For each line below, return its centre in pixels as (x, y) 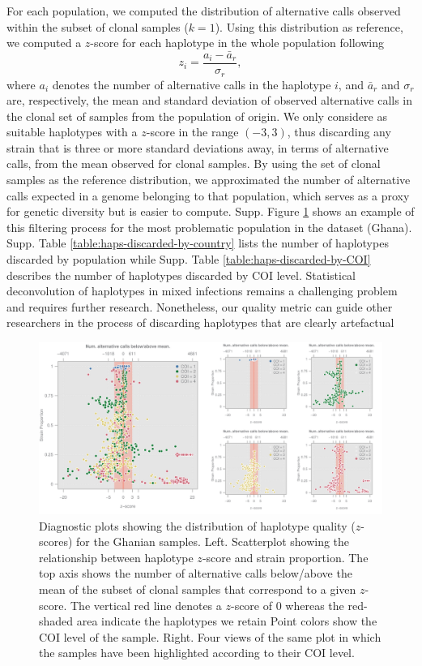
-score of (251, 605)
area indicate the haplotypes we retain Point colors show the (227, 621)
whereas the (315, 605)
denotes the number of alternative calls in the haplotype (192, 84)
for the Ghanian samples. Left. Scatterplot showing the (213, 541)
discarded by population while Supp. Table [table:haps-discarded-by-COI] (189, 259)
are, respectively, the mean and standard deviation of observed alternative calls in (210, 100)
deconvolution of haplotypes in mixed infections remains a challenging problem (202, 291)
